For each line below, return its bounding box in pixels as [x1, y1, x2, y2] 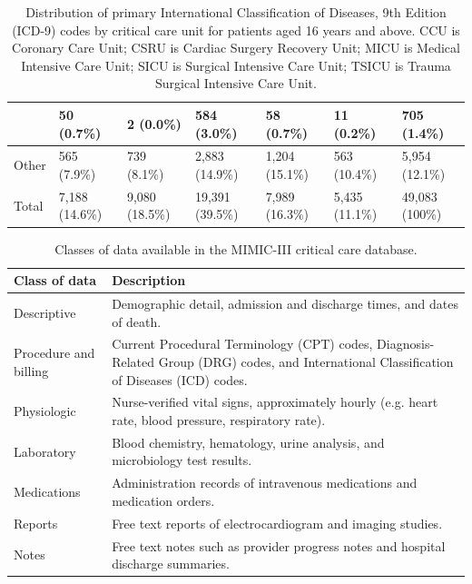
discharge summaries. [112, 554, 230, 573]
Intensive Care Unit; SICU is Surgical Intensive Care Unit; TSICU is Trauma [21, 55, 451, 74]
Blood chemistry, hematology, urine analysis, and [112, 432, 385, 451]
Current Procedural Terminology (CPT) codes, [112, 334, 373, 353]
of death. [112, 312, 162, 331]
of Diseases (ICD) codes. [112, 370, 248, 389]
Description [112, 271, 186, 290]
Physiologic [14, 401, 76, 421]
